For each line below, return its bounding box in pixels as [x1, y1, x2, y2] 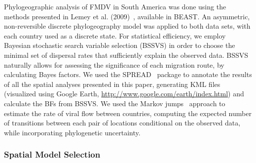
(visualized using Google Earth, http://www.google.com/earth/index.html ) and [4, 88, 244, 99]
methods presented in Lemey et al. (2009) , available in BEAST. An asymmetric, [4, 11, 250, 21]
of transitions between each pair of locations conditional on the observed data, [4, 118, 241, 128]
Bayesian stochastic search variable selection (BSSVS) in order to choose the [4, 40, 235, 50]
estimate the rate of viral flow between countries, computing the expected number [4, 108, 252, 118]
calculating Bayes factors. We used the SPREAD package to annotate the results [4, 69, 252, 80]
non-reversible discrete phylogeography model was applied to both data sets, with [4, 21, 251, 31]
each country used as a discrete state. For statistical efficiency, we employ [4, 30, 226, 41]
